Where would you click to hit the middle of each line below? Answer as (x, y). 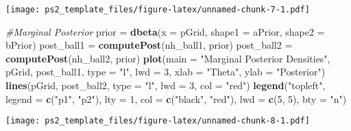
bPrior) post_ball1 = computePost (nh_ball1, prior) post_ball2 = (149, 45)
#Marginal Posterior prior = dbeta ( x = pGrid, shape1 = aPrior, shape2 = (165, 31)
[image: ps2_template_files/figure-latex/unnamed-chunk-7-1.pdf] (158, 10)
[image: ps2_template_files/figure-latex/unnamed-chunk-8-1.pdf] (158, 121)
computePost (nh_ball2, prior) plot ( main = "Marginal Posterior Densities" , (168, 58)
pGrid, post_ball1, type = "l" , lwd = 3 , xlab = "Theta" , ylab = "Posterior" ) (166, 72)
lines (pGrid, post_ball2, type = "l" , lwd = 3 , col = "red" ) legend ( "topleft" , (166, 85)
